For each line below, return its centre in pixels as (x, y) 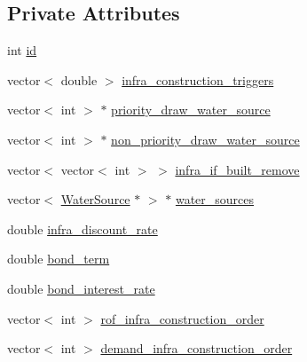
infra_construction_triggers (198, 79)
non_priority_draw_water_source (205, 139)
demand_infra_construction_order (197, 348)
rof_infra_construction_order (182, 318)
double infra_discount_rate (83, 228)
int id (22, 50)
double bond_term (59, 259)
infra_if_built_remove (237, 169)
